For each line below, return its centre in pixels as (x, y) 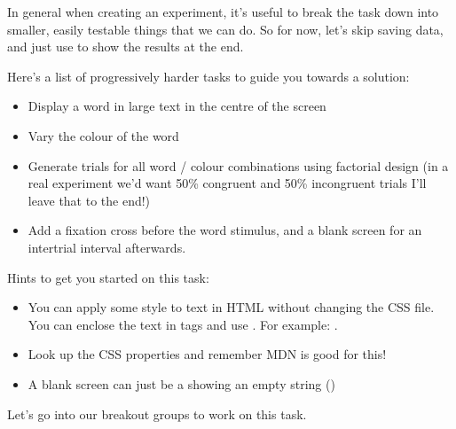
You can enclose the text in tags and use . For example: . (183, 324)
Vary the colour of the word (103, 135)
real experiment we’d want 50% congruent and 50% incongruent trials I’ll (227, 183)
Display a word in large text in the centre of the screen (177, 106)
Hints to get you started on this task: (108, 277)
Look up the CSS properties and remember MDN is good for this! (207, 354)
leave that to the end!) (89, 200)
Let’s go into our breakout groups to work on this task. (157, 413)
